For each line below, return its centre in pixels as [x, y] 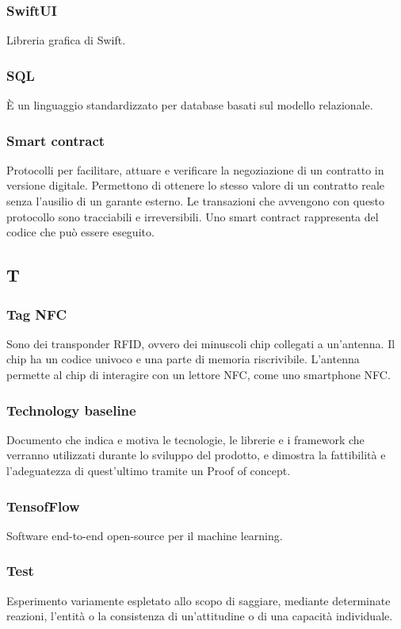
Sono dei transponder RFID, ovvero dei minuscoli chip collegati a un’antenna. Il [201, 343]
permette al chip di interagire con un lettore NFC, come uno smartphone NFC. [199, 374]
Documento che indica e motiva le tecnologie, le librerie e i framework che [185, 439]
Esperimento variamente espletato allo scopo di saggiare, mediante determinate [199, 600]
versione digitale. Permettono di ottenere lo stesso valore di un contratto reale [196, 185]
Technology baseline [71, 410]
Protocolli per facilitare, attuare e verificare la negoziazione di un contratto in [195, 169]
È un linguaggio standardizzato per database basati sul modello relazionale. [190, 105]
